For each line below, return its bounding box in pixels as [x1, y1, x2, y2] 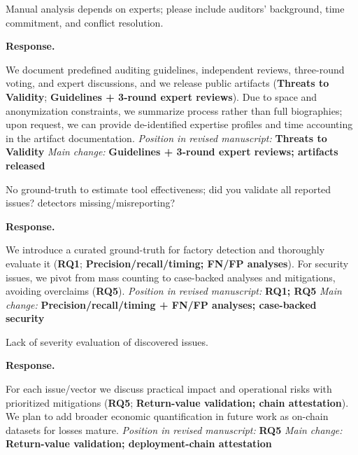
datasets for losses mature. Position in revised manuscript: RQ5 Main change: [6, 422, 343, 437]
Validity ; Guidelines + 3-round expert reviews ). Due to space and [6, 89, 317, 104]
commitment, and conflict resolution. [6, 15, 164, 29]
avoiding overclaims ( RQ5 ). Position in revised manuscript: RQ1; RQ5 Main [6, 283, 342, 298]
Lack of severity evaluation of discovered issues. [6, 334, 208, 349]
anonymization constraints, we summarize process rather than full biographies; [6, 103, 343, 118]
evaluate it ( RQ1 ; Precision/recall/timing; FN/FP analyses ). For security [6, 255, 349, 270]
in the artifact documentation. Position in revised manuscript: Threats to [6, 130, 327, 145]
